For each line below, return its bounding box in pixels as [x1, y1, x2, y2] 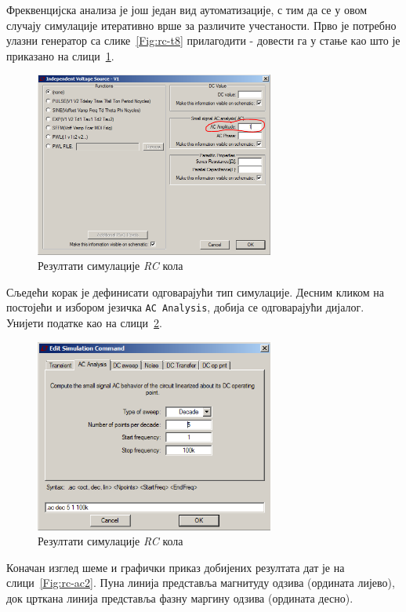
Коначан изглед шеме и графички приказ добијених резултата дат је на [6, 559, 345, 575]
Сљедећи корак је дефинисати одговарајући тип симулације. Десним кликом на [6, 283, 385, 300]
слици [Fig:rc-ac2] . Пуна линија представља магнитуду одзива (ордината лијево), [6, 574, 395, 591]
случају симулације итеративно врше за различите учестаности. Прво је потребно [6, 16, 397, 33]
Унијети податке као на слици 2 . [6, 315, 162, 331]
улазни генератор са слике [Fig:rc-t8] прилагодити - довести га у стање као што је [6, 32, 401, 49]
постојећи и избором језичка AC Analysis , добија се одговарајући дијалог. [6, 299, 364, 315]
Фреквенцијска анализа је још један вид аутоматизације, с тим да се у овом [6, 2, 368, 17]
